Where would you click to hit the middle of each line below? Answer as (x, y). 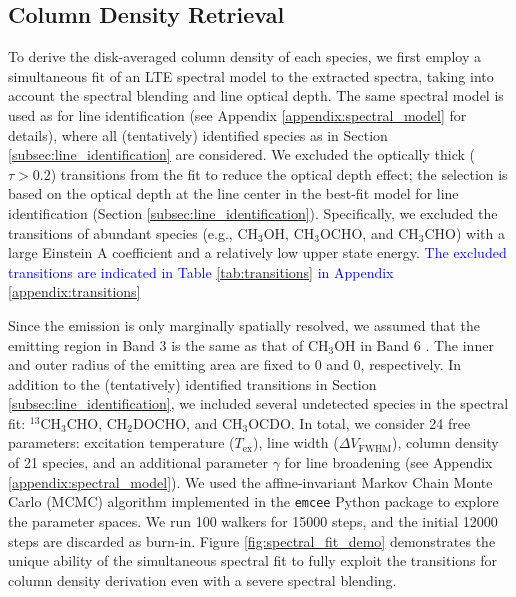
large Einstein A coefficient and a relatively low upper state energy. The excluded (257, 252)
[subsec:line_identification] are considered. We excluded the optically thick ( (242, 154)
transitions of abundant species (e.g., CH (133, 232)
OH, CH (289, 232)
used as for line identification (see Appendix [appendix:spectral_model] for (237, 114)
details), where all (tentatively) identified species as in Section (198, 134)
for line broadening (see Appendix (388, 462)
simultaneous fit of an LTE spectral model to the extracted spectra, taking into (251, 75)
